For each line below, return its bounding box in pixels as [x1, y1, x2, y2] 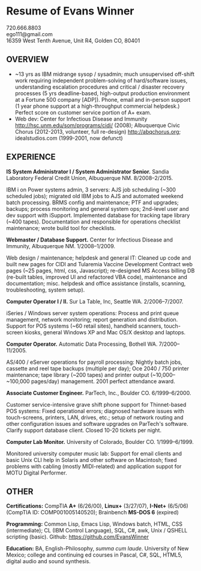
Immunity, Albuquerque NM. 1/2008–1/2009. [6, 242, 116, 249]
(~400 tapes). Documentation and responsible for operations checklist [6, 218, 181, 225]
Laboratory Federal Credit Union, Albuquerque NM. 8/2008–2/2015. [6, 174, 173, 181]
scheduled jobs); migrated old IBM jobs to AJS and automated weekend [6, 192, 184, 199]
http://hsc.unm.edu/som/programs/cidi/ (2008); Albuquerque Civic [14, 122, 180, 129]
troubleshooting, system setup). [6, 286, 85, 293]
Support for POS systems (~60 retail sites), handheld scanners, [6, 322, 163, 329]
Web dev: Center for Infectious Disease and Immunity [14, 115, 148, 122]
